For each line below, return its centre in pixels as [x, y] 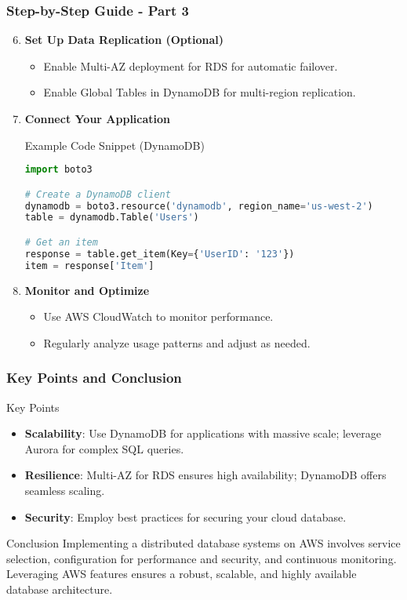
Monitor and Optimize [87, 290]
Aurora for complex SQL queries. [104, 448]
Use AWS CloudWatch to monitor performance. [158, 316]
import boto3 [58, 170]
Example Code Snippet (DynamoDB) [114, 145]
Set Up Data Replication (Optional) [124, 40]
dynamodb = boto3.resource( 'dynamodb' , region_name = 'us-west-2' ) [199, 206]
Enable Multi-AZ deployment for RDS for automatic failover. [191, 65]
